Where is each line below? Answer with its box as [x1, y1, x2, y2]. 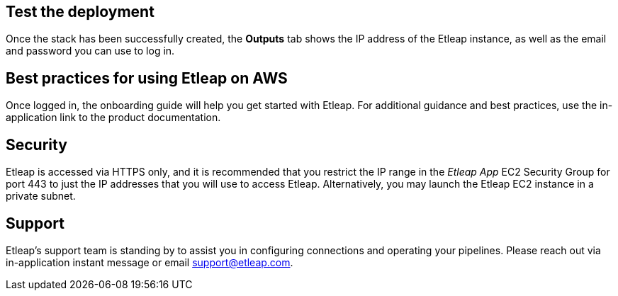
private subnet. [6, 190, 76, 203]
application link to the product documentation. [6, 111, 221, 124]
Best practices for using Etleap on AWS [6, 69, 288, 87]
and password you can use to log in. [6, 45, 175, 57]
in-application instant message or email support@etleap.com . [6, 256, 293, 268]
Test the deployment [6, 3, 154, 21]
